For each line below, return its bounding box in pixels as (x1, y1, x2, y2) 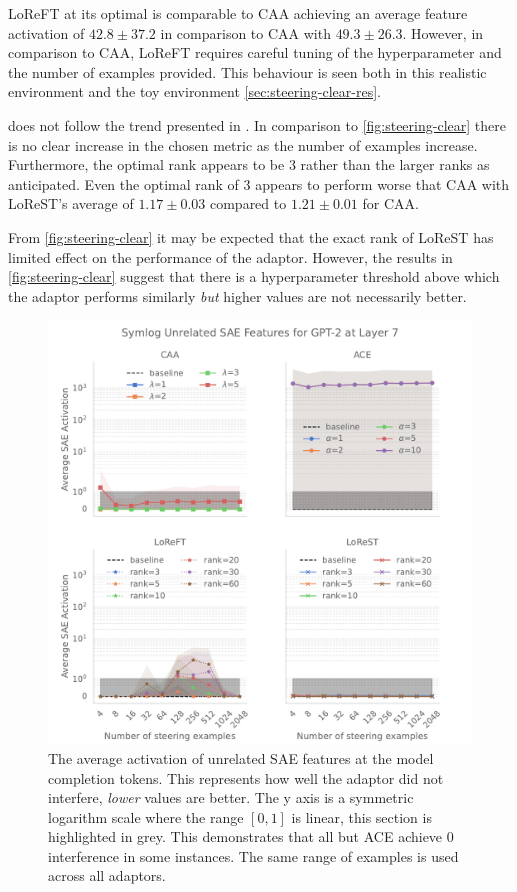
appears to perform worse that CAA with (255, 173, 510, 194)
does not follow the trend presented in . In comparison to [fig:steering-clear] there (8, 114, 506, 135)
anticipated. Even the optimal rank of (8, 173, 239, 194)
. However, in (402, 22, 484, 43)
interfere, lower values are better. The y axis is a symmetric (48, 787, 414, 808)
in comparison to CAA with (160, 22, 331, 43)
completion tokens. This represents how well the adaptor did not (48, 767, 444, 788)
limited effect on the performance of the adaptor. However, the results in (8, 246, 453, 267)
